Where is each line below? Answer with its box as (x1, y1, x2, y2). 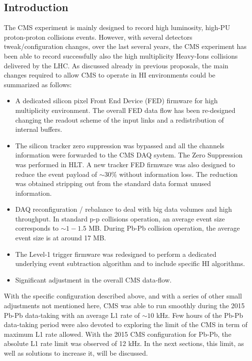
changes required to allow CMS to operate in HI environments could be (4, 70, 216, 80)
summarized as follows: (4, 79, 72, 89)
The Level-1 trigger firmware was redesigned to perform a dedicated (15, 249, 217, 259)
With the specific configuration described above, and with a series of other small (4, 291, 242, 301)
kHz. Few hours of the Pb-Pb (156, 310, 243, 320)
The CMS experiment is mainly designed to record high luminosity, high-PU (4, 22, 230, 32)
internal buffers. (15, 124, 62, 134)
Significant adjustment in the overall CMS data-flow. (15, 274, 172, 284)
